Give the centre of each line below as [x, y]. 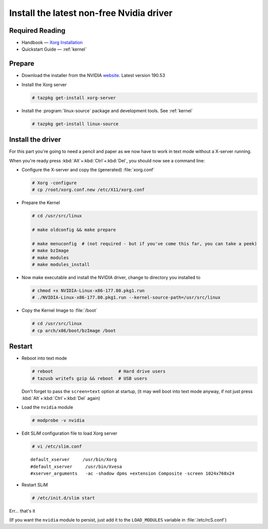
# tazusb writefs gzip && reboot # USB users [90, 378]
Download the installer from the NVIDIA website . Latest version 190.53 [93, 76]
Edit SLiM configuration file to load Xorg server [69, 433]
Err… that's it [22, 511]
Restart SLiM [35, 485]
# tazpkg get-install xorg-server [74, 98]
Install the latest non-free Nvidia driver [91, 13]
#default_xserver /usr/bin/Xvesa [76, 466]
